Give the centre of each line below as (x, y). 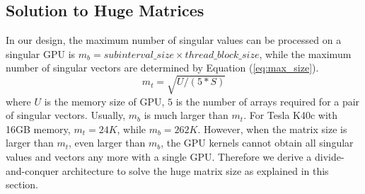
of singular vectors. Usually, (66, 115)
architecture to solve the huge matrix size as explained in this (195, 170)
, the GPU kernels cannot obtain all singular (257, 143)
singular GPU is (41, 53)
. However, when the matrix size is (272, 129)
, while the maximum (305, 53)
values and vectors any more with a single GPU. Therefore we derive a (159, 156)
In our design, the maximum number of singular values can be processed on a (174, 40)
